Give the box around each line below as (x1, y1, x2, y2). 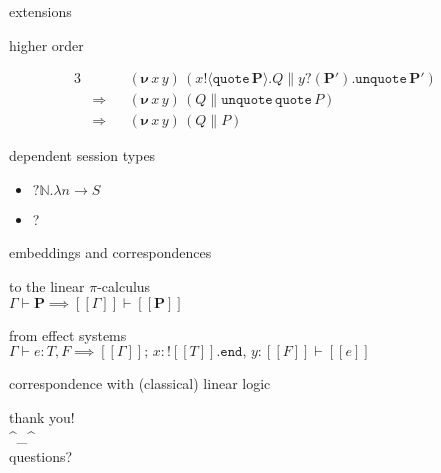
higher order (9, 34, 84, 55)
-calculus (97, 276, 151, 297)
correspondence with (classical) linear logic (9, 373, 271, 394)
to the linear (9, 276, 85, 297)
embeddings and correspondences (9, 242, 212, 263)
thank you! (9, 406, 75, 427)
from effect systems (9, 324, 127, 345)
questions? (9, 446, 73, 467)
